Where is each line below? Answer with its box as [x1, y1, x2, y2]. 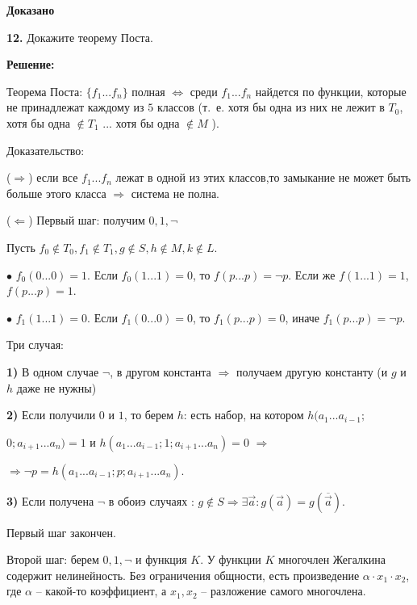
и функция [136, 551, 187, 568]
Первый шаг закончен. [6, 523, 116, 540]
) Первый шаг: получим [28, 212, 145, 229]
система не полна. [131, 184, 220, 201]
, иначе [285, 309, 320, 326]
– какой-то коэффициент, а [35, 582, 167, 599]
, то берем [123, 406, 174, 423]
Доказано [6, 2, 55, 18]
